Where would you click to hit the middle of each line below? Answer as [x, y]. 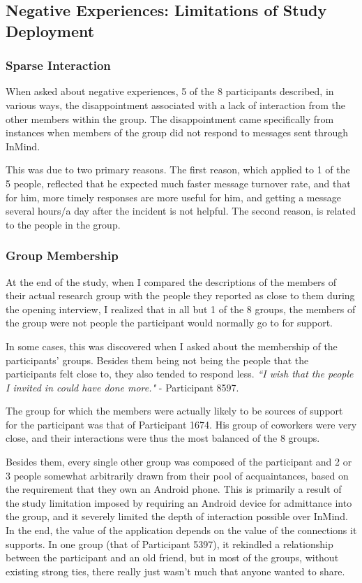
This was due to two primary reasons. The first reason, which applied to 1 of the [178, 170]
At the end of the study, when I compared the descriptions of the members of [171, 281]
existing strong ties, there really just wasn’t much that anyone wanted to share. [175, 571]
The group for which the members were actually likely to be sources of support [174, 411]
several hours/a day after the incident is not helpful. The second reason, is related [181, 211]
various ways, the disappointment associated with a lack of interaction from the [175, 105]
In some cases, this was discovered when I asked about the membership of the [172, 346]
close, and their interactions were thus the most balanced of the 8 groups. [163, 438]
